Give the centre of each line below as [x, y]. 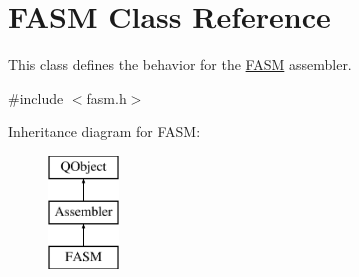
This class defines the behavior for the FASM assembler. [180, 64]
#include [36, 97]
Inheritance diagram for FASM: [104, 131]
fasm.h [106, 97]
